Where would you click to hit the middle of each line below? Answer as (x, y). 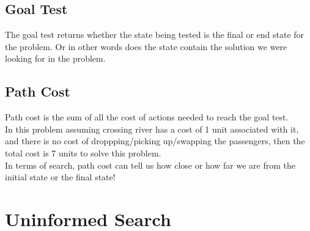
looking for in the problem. (55, 58)
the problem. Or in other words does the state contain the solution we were (146, 46)
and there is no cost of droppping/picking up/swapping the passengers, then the (155, 141)
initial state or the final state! (60, 177)
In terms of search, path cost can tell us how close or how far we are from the (150, 165)
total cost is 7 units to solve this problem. (83, 152)
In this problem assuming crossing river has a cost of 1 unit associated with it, (152, 129)
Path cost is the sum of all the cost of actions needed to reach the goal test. (147, 117)
